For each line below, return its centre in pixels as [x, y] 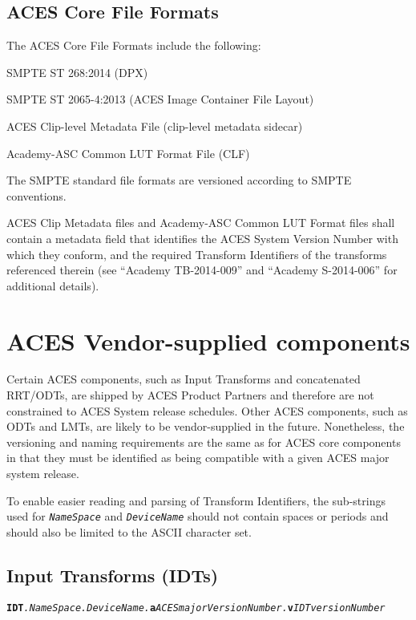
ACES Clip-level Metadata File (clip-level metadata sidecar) [155, 126]
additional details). [53, 285]
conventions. [36, 195]
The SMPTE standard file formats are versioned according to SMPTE [179, 180]
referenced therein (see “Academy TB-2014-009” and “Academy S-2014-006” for [202, 270]
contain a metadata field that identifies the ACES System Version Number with [202, 238]
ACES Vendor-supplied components [208, 340]
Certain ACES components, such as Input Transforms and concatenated [184, 379]
